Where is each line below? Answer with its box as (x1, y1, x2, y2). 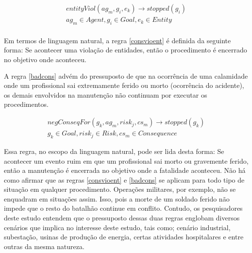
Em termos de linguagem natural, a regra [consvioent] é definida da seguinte (4, 35, 231, 45)
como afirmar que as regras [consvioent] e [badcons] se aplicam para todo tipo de (4, 174, 245, 185)
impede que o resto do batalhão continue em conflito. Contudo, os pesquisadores (4, 203, 243, 213)
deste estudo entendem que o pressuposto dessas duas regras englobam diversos (4, 213, 240, 223)
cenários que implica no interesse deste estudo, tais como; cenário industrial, (4, 222, 231, 232)
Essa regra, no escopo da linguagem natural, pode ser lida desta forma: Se (4, 146, 224, 156)
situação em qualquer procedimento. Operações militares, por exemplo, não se (4, 184, 236, 194)
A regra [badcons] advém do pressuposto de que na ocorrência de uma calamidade (4, 70, 248, 81)
